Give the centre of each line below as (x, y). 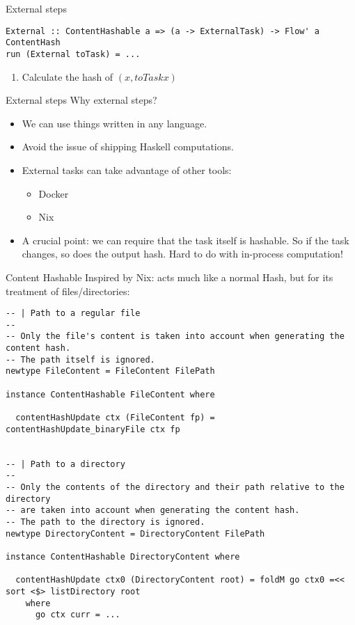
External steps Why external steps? (81, 100)
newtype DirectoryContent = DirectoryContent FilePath (135, 533)
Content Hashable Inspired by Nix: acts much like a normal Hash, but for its (169, 277)
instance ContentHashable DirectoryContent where (123, 556)
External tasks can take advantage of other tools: (127, 169)
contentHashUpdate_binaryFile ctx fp (93, 429)
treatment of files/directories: (68, 291)
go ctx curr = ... (78, 615)
